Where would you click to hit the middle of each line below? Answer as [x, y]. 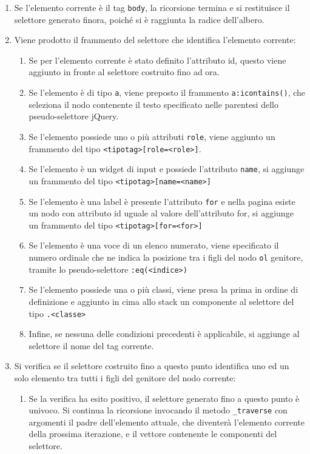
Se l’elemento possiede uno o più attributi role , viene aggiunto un [152, 136]
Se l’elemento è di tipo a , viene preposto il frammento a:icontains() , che [167, 92]
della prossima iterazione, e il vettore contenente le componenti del [153, 434]
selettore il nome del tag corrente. [91, 345]
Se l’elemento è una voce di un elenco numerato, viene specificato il [154, 245]
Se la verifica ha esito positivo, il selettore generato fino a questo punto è [164, 398]
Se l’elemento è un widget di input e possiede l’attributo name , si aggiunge [167, 169]
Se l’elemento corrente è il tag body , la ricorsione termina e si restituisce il [152, 7]
